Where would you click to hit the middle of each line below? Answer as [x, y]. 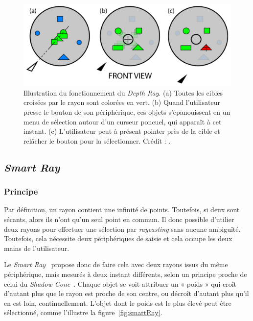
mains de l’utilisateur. [37, 248]
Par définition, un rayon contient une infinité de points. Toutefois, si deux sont [122, 210]
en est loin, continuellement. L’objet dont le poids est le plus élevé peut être [118, 303]
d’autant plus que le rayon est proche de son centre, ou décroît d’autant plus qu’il [126, 293]
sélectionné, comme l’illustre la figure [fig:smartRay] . [83, 312]
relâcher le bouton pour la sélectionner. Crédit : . [97, 140]
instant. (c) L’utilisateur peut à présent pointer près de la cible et [122, 131]
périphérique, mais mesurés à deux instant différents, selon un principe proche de [126, 274]
